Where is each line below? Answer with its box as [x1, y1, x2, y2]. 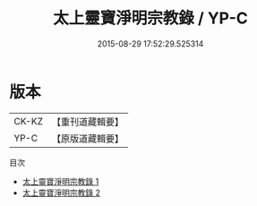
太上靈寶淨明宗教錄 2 [21, 187, 101, 198]
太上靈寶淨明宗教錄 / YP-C [53, 8, 248, 29]
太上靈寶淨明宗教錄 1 [21, 176, 99, 186]
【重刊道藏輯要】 [51, 116, 124, 128]
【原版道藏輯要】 [51, 132, 124, 144]
